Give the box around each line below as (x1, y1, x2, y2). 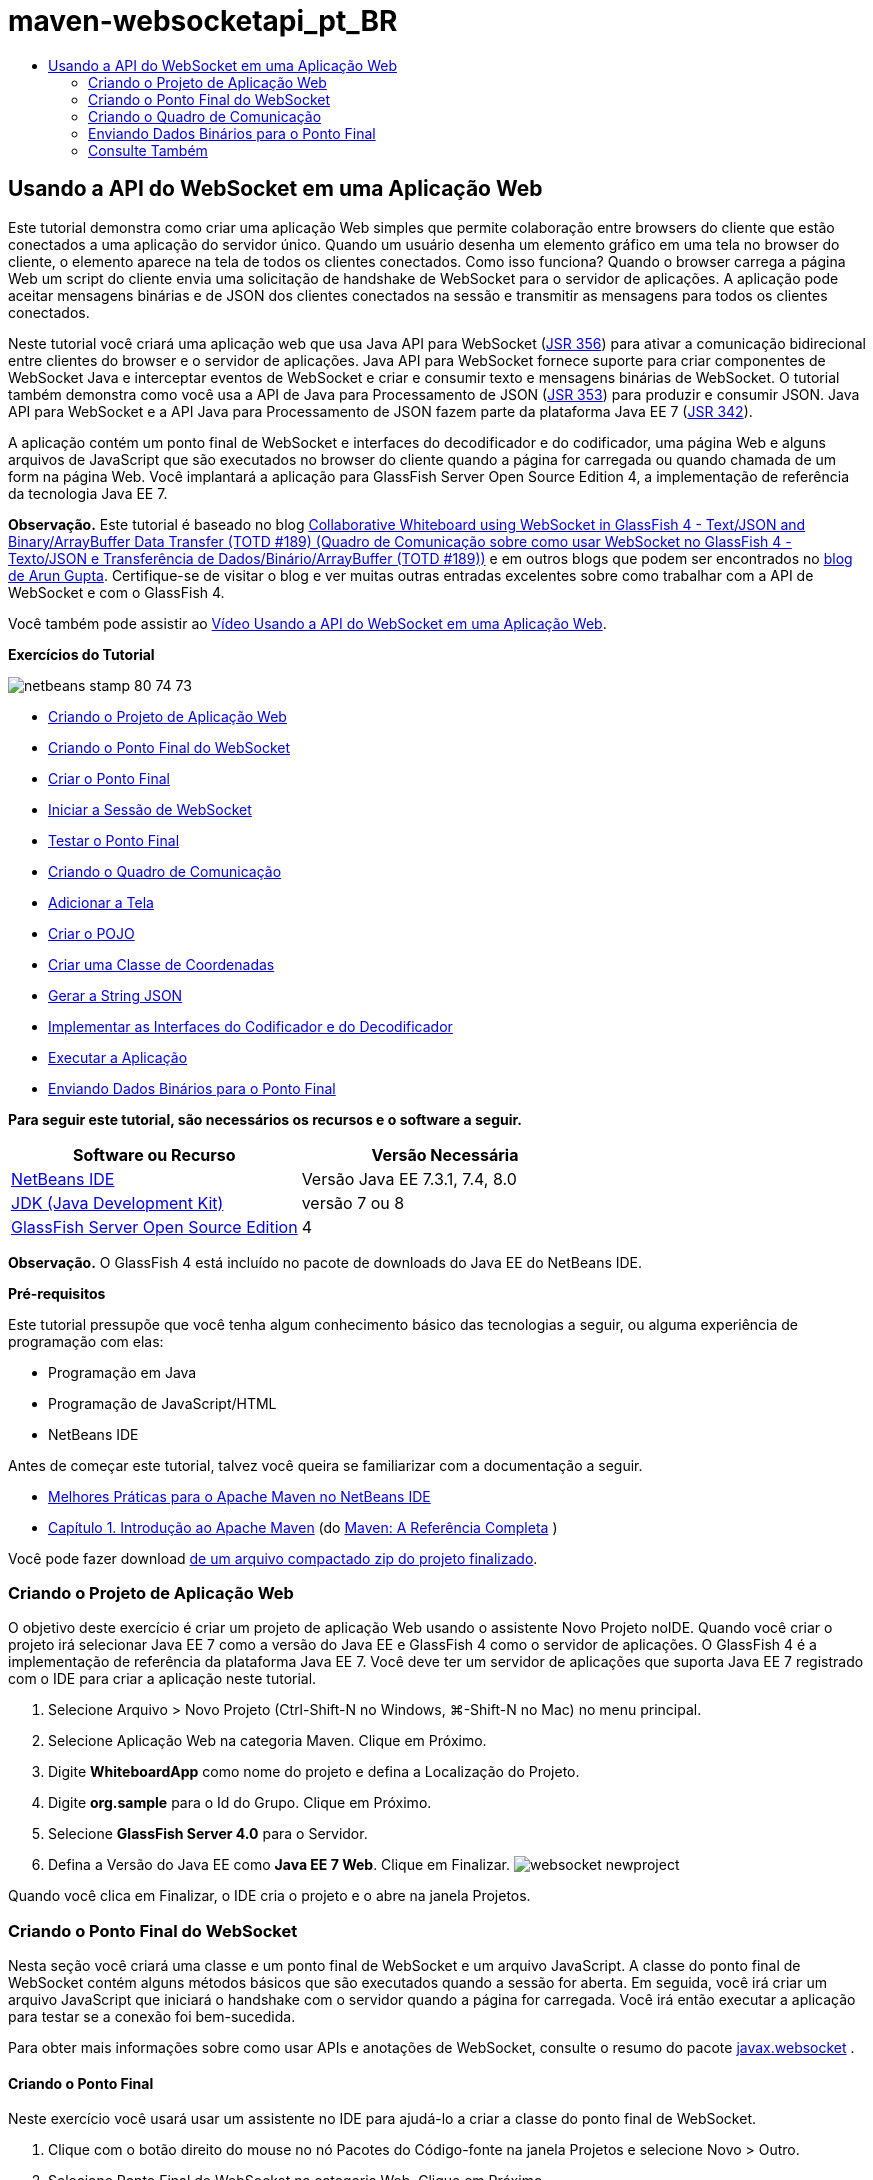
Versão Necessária (371, 1144, 519, 1165)
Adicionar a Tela (48, 893, 154, 911)
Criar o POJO (48, 924, 135, 942)
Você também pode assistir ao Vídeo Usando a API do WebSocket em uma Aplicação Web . (8, 614, 607, 632)
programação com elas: (8, 1332, 164, 1350)
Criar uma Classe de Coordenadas (48, 955, 275, 973)
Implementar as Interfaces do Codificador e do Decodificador (48, 1017, 453, 1035)
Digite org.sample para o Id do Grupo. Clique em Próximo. (48, 1794, 432, 1812)
